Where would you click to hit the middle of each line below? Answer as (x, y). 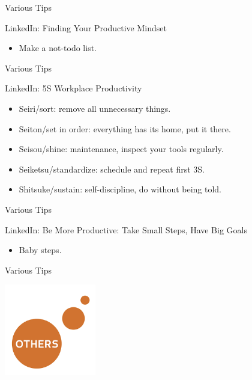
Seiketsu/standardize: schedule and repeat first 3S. (112, 169)
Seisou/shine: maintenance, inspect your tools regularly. (121, 149)
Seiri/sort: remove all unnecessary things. (95, 108)
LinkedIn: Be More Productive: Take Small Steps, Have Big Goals (126, 229)
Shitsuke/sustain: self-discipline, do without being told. (120, 189)
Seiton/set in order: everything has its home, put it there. (125, 128)
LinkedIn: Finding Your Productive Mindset (86, 27)
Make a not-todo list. (58, 48)
